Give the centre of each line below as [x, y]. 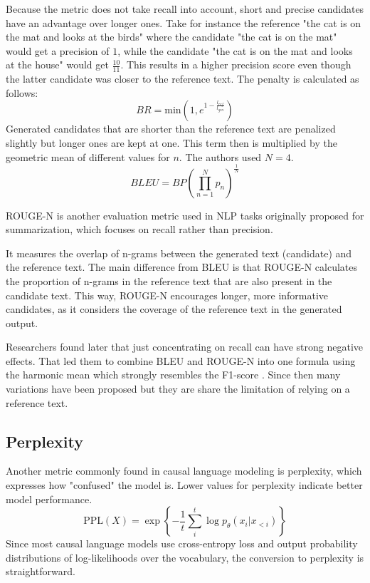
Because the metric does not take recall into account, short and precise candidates [185, 9]
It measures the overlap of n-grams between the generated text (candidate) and [179, 253]
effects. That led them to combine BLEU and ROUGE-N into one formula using [181, 360]
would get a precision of [58, 50]
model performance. [49, 499]
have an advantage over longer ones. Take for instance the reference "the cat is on [184, 22]
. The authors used [220, 156]
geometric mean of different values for [88, 156]
